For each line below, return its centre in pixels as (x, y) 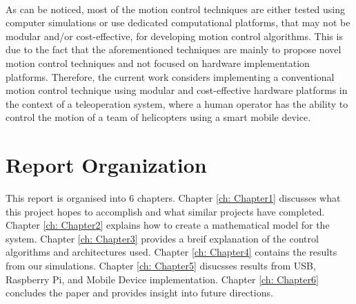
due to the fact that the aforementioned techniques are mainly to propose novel (174, 49)
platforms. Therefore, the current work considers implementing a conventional (170, 76)
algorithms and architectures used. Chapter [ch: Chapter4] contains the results (171, 252)
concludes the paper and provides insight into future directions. (139, 293)
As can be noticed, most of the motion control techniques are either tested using (176, 9)
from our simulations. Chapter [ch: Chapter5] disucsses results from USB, (161, 266)
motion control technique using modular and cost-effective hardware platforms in (177, 90)
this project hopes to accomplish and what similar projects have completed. (165, 211)
